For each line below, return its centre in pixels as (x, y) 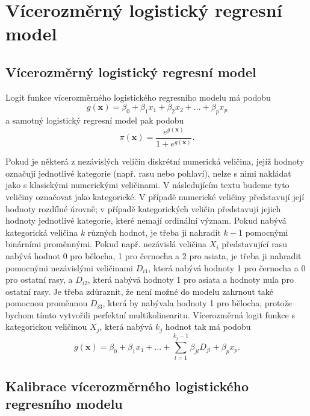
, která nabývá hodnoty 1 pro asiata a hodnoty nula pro (191, 279)
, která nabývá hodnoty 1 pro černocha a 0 (227, 267)
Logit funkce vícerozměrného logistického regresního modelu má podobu (138, 97)
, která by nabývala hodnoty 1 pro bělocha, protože (197, 303)
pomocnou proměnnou (47, 303)
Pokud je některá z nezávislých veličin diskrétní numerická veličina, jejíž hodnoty (155, 161)
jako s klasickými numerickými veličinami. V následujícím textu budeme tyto (147, 185)
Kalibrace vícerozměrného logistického (127, 386)
